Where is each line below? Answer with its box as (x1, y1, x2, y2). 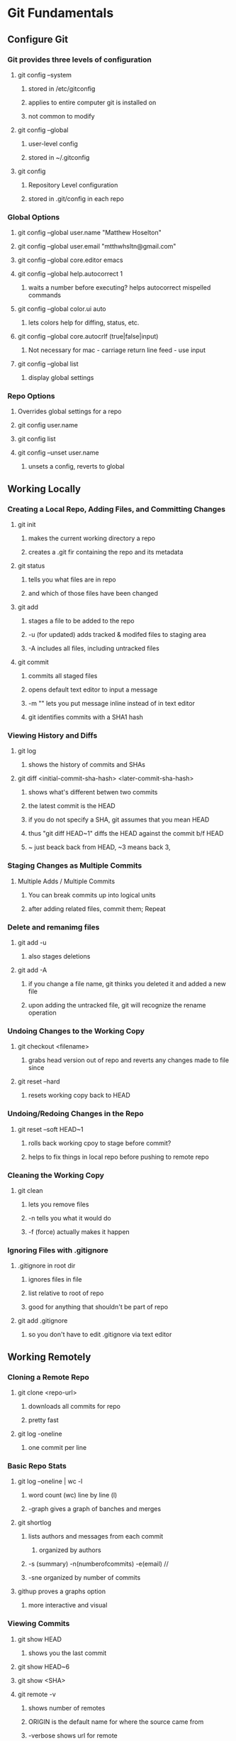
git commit (17, 658, 50, 667)
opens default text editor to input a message (28, 685, 158, 694)
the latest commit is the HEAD (28, 802, 116, 810)
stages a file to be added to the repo (28, 616, 135, 626)
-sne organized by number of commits (28, 1573, 141, 1582)
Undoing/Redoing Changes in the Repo (7, 1109, 144, 1119)
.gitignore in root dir (17, 1262, 76, 1270)
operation (28, 1008, 57, 1017)
